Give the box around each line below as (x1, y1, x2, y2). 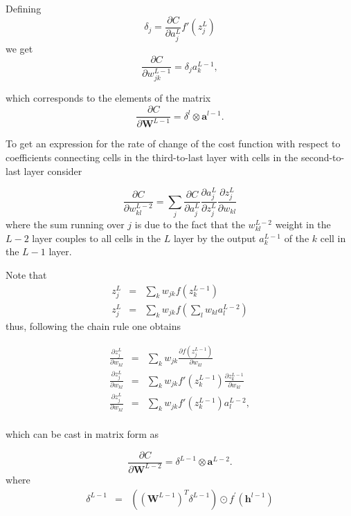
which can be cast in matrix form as (6, 426, 159, 441)
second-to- (300, 150, 345, 165)
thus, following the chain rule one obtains (6, 319, 181, 333)
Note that (6, 268, 47, 282)
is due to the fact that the (134, 217, 245, 232)
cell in (320, 230, 346, 245)
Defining (6, 1, 42, 15)
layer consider (24, 163, 82, 178)
